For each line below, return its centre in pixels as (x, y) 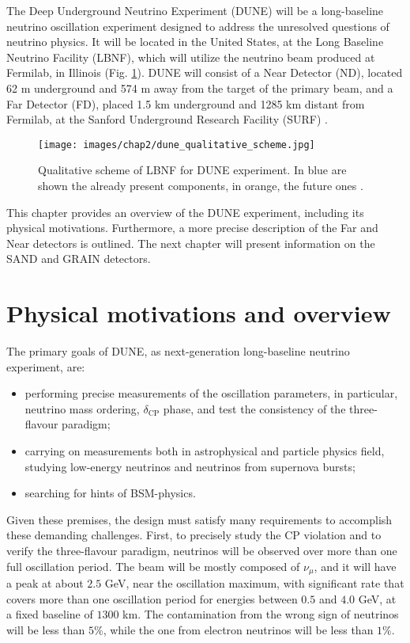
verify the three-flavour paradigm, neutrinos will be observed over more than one (202, 551)
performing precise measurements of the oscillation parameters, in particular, (211, 393)
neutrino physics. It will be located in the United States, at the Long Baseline (195, 42)
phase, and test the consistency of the (254, 408)
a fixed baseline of (50, 614)
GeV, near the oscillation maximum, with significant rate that (254, 583)
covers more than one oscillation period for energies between (152, 598)
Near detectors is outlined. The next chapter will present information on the (191, 243)
